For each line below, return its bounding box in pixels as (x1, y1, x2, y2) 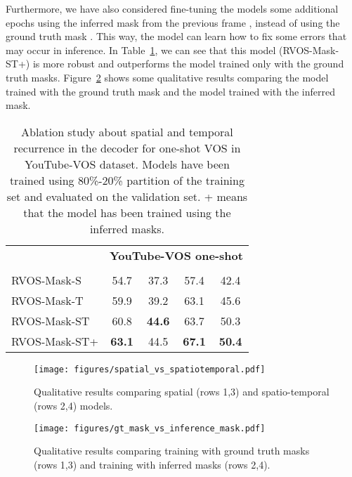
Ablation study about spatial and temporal (21, 123, 233, 140)
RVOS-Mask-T (11, 292, 84, 308)
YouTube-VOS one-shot (109, 247, 243, 263)
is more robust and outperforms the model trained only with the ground (32, 56, 344, 71)
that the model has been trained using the (23, 204, 231, 221)
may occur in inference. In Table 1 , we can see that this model (6, 42, 276, 57)
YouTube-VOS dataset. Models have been (25, 155, 230, 172)
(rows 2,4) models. (34, 398, 113, 412)
